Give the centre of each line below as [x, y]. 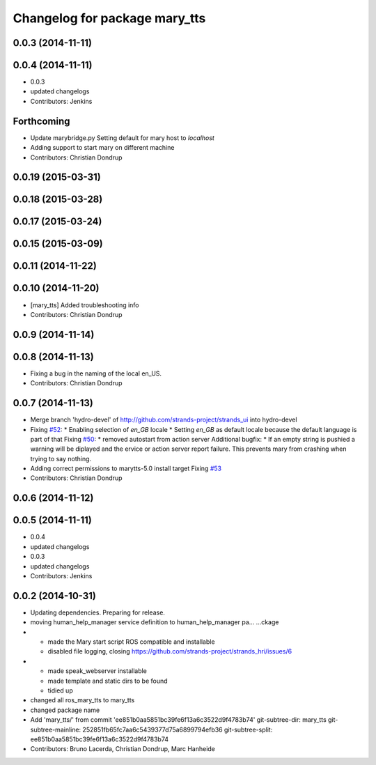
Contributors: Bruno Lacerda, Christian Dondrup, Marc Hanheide [123, 749]
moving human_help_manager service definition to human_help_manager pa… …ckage [155, 622]
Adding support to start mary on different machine [102, 148]
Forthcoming [41, 121]
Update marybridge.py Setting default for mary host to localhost [123, 138]
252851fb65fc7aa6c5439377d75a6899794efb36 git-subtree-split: [178, 729]
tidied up [60, 690]
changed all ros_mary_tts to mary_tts [83, 700]
